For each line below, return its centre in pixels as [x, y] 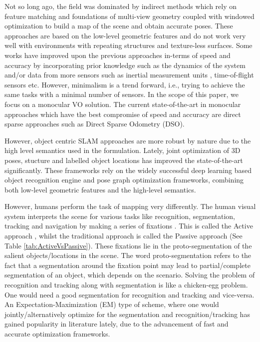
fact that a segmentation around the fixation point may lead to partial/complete [128, 265]
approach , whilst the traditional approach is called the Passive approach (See [124, 236]
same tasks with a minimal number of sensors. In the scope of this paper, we [122, 94]
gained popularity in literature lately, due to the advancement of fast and [117, 324]
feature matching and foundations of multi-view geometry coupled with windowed [130, 16]
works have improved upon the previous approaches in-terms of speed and [118, 55]
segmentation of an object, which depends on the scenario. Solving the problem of [130, 275]
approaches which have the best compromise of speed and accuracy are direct [123, 114]
